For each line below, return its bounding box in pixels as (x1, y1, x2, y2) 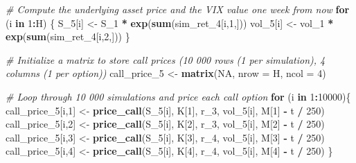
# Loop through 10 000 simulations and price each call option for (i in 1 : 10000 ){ (6, 89, 351, 103)
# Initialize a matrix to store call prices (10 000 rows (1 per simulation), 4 (6, 52, 326, 67)
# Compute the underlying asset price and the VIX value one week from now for (6, 2, 350, 16)
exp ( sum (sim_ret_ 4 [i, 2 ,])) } (6, 29, 130, 44)
